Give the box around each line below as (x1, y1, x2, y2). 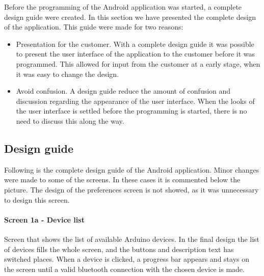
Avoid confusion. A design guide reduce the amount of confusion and (16, 86, 231, 96)
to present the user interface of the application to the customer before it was (16, 48, 255, 59)
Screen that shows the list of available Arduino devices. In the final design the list (4, 233, 260, 244)
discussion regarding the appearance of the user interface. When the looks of (16, 95, 255, 106)
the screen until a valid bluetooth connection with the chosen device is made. (4, 263, 245, 274)
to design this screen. (4, 194, 70, 205)
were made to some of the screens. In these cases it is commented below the (4, 174, 241, 185)
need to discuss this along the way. (16, 115, 124, 126)
